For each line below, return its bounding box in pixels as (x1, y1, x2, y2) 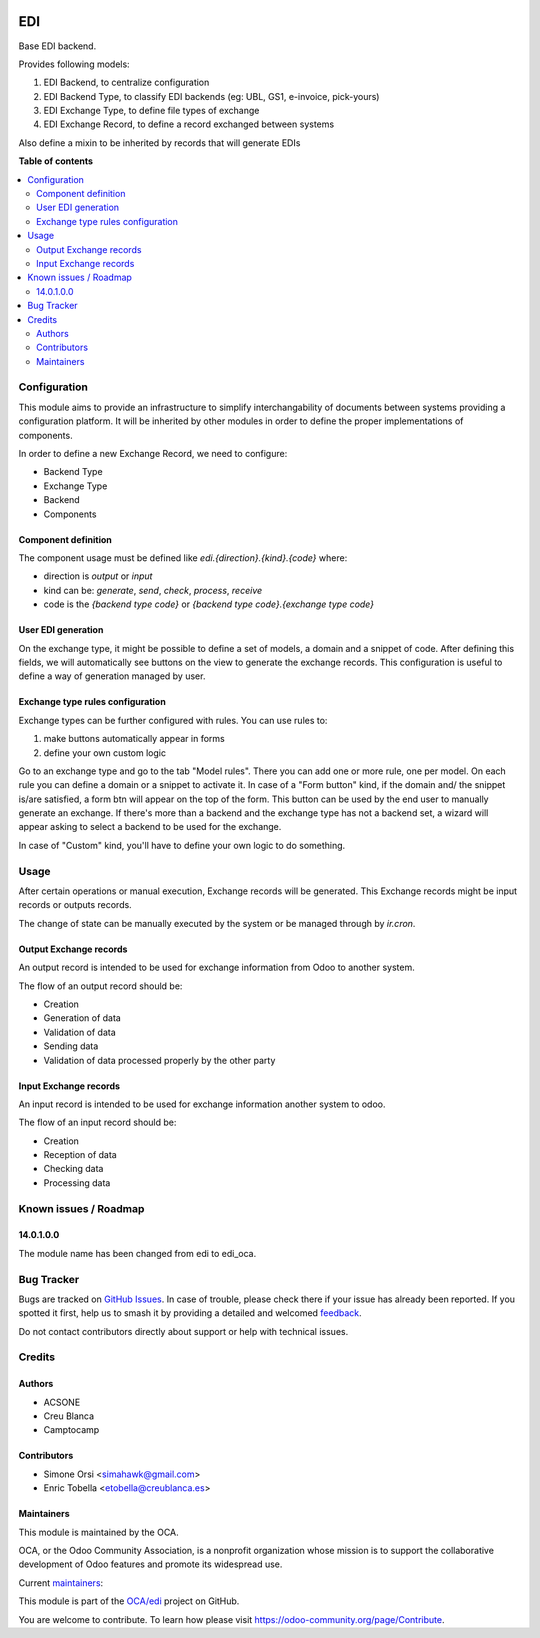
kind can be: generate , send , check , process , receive (43, 584, 263, 596)
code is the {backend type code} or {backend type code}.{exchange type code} (43, 598, 375, 610)
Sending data (43, 1040, 99, 1052)
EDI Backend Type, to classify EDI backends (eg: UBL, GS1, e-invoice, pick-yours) (43, 90, 380, 102)
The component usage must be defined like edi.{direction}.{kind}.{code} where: (18, 551, 348, 564)
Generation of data (43, 1012, 122, 1024)
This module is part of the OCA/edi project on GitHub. (18, 1595, 240, 1607)
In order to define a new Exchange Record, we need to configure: (18, 448, 288, 460)
